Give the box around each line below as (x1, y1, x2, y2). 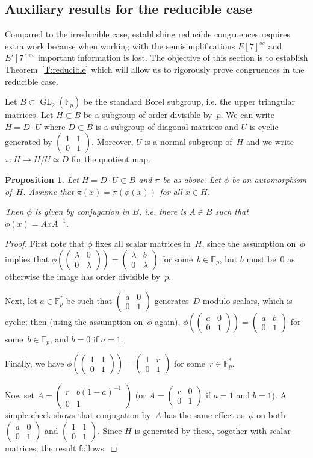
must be (246, 252, 276, 265)
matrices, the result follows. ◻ (5, 441, 117, 454)
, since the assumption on (202, 237, 296, 250)
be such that (66, 294, 113, 306)
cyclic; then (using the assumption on (5, 315, 143, 327)
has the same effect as (164, 408, 245, 421)
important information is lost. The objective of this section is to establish (38, 51, 308, 64)
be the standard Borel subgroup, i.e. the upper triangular (83, 95, 296, 108)
